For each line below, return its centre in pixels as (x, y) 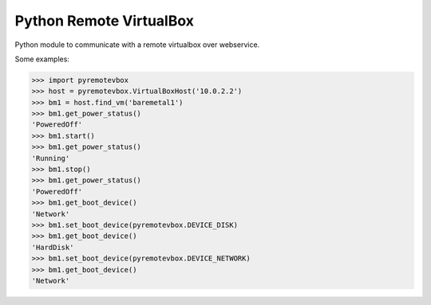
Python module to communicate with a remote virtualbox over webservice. (137, 45)
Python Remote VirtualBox (105, 21)
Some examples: (42, 59)
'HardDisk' (53, 247)
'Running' (51, 158)
